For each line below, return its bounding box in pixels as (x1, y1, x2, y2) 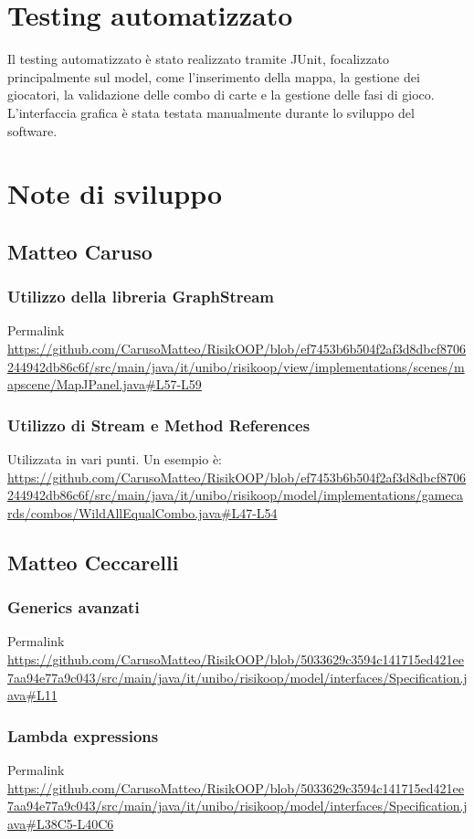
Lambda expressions (7, 724, 159, 747)
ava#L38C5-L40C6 (7, 813, 114, 833)
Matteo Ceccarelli (7, 547, 179, 576)
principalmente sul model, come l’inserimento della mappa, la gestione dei (7, 67, 420, 86)
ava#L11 (7, 685, 58, 705)
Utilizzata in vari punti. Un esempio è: (7, 450, 223, 469)
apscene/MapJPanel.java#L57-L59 (7, 375, 202, 394)
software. (7, 121, 58, 140)
